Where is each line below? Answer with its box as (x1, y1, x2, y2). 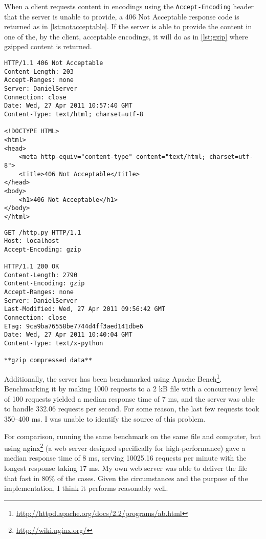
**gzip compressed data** (4, 357, 92, 364)
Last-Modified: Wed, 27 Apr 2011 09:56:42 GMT (4, 305, 165, 313)
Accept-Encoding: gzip (4, 245, 81, 253)
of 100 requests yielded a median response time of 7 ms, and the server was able (4, 393, 255, 404)
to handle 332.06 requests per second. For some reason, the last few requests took (4, 403, 259, 414)
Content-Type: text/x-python (4, 340, 103, 347)
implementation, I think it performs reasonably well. (4, 483, 168, 493)
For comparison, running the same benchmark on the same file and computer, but (4, 430, 261, 441)
